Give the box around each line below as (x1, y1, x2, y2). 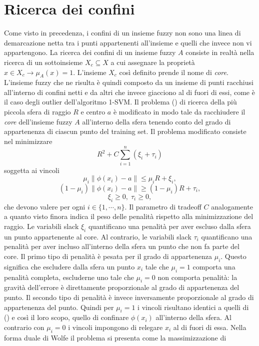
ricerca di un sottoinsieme (4, 56, 83, 67)
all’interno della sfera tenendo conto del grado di (82, 116, 231, 126)
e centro (80, 106, 105, 117)
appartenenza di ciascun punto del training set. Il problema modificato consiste (4, 126, 246, 136)
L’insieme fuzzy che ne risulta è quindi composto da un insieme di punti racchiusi (4, 77, 253, 87)
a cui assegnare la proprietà (110, 56, 195, 67)
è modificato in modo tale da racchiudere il (113, 106, 245, 117)
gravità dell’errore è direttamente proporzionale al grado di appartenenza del (4, 282, 239, 292)
